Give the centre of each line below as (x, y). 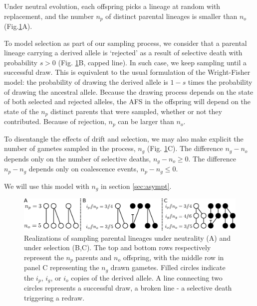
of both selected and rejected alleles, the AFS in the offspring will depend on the (128, 101)
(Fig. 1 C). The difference (185, 148)
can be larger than (146, 121)
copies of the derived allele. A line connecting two (147, 277)
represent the (44, 257)
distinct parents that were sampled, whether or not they (136, 111)
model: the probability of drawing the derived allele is (86, 82)
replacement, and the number (49, 16)
